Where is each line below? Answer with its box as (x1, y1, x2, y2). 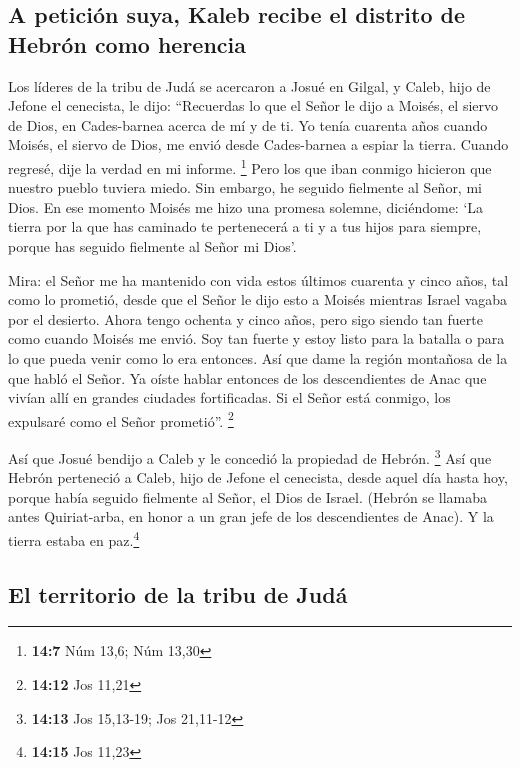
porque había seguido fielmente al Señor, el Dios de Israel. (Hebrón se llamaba (8, 486, 487, 507)
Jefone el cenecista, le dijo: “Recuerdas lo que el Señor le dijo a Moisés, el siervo (8, 95, 499, 116)
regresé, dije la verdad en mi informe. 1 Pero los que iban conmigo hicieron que (8, 154, 492, 178)
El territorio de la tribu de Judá (8, 578, 348, 609)
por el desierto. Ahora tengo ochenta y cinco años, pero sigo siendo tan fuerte (8, 308, 483, 329)
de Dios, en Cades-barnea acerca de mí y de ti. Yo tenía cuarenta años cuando (8, 114, 488, 135)
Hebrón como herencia (8, 28, 247, 59)
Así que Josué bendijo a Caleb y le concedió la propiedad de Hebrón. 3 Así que (8, 445, 492, 468)
